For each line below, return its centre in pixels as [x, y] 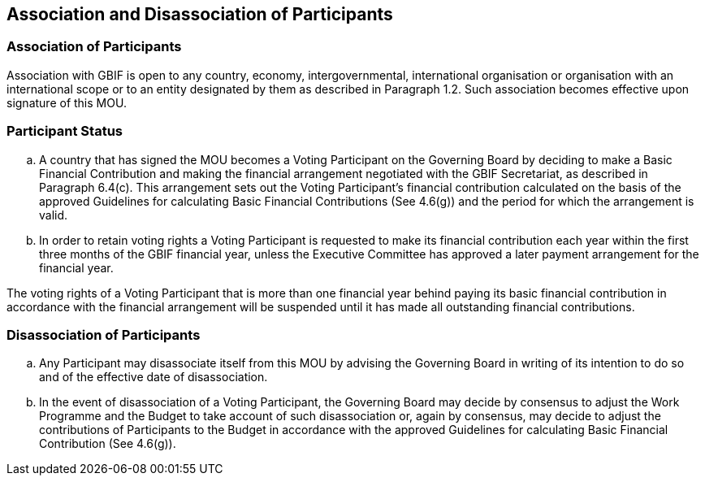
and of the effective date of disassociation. [154, 377]
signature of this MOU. [67, 102]
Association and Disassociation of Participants [200, 14]
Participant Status [65, 131]
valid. [54, 215]
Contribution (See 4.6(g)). [108, 444]
